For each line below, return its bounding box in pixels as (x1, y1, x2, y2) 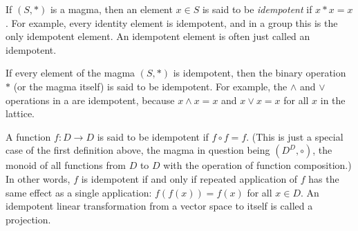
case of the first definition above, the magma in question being (6, 143, 270, 157)
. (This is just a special (246, 129, 343, 143)
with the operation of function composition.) (163, 158, 352, 172)
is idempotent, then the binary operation (173, 66, 346, 80)
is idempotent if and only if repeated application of (81, 171, 298, 185)
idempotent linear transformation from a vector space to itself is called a (6, 199, 313, 213)
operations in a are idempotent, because (6, 92, 175, 107)
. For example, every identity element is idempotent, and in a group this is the (6, 15, 338, 30)
